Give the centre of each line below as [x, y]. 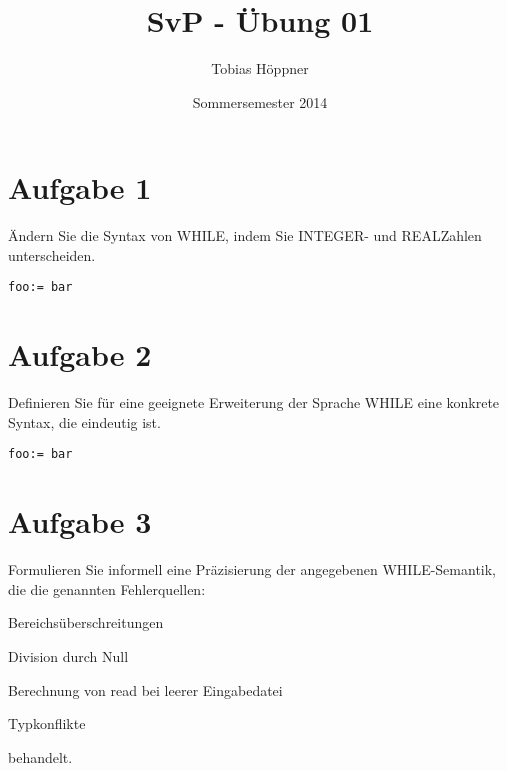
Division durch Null [68, 655]
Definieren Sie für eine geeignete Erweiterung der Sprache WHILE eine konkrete [254, 402]
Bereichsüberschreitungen [86, 622]
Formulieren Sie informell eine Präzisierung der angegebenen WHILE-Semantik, [252, 569]
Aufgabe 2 [80, 354]
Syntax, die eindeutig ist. [84, 421]
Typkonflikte [47, 723]
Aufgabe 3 [80, 521]
